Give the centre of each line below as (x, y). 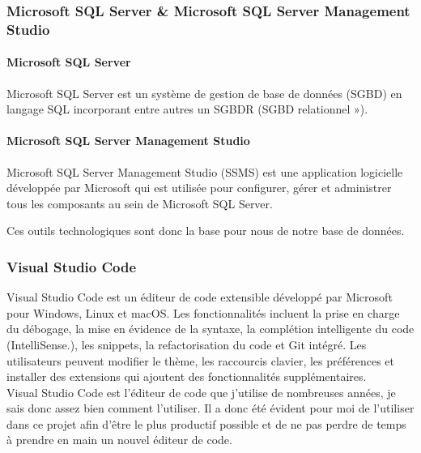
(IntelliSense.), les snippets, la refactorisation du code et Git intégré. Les (187, 344)
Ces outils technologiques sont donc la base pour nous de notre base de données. (206, 231)
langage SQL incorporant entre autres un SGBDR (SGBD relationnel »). (187, 109)
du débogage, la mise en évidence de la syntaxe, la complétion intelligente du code (210, 329)
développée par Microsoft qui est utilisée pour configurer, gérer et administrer (199, 188)
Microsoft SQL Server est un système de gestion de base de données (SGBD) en (204, 93)
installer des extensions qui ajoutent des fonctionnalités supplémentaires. (187, 376)
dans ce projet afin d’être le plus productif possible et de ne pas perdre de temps (206, 423)
